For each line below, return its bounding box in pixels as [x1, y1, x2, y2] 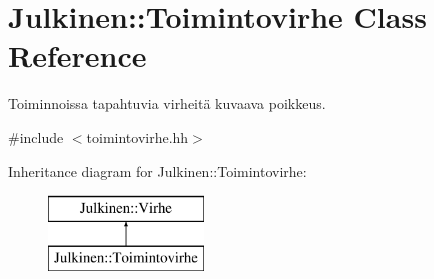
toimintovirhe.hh [86, 126, 189, 147]
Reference [8, 35, 147, 76]
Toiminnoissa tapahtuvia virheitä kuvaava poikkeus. [8, 93, 326, 114]
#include [8, 126, 64, 147]
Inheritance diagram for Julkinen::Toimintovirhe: [8, 160, 307, 181]
